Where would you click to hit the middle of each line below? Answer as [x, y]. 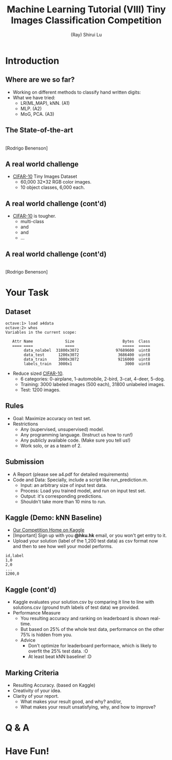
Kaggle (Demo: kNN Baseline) [54, 518]
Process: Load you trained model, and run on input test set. [83, 491]
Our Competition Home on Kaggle [49, 530]
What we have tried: [34, 97]
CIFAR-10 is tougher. [34, 216]
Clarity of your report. [36, 696]
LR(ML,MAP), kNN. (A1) [45, 103]
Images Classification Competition [86, 20]
